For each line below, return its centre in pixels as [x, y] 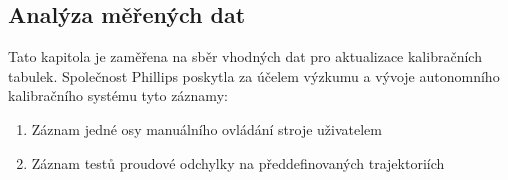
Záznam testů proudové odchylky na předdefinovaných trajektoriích [238, 162]
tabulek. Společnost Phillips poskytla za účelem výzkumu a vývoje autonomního [254, 75]
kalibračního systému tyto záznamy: [118, 95]
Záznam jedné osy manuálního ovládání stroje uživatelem [206, 128]
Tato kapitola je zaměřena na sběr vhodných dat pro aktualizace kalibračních [245, 56]
